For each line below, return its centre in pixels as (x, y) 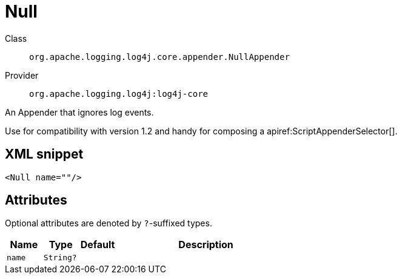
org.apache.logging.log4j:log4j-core (119, 94)
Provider (22, 75)
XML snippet (44, 154)
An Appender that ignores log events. (79, 112)
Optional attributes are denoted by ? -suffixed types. (109, 223)
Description (206, 245)
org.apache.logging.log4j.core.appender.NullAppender (159, 57)
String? (60, 258)
